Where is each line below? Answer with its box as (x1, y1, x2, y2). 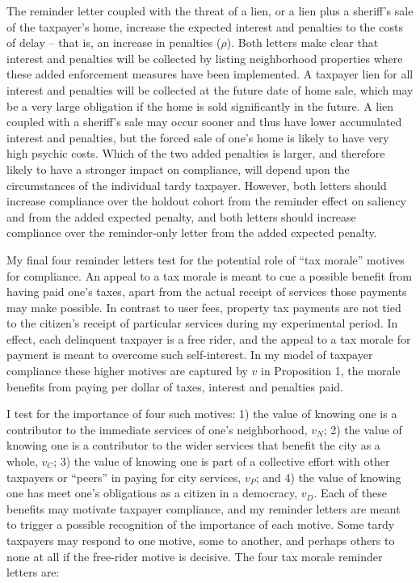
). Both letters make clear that (226, 34, 379, 51)
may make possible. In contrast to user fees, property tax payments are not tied (6, 298, 401, 315)
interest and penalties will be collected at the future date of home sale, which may (6, 81, 414, 98)
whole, (6, 453, 38, 470)
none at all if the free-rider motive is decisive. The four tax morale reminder (6, 547, 383, 564)
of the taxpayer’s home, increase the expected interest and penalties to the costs (6, 18, 403, 35)
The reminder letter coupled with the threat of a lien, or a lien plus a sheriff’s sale (6, 2, 414, 19)
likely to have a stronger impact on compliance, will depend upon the (6, 160, 350, 177)
